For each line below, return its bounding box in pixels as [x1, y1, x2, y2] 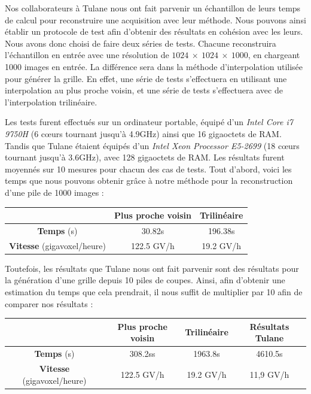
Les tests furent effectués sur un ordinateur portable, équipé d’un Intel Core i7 [5, 116, 293, 128]
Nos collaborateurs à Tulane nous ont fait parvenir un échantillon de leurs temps [5, 2, 301, 14]
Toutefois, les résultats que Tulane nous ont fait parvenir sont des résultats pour [5, 262, 299, 274]
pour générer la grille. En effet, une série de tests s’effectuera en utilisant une [5, 72, 287, 84]
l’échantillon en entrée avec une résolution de [5, 49, 169, 61]
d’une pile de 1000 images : [5, 186, 104, 198]
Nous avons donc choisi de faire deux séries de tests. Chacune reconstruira [5, 37, 276, 49]
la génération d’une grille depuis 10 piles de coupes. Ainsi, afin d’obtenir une [5, 274, 285, 286]
